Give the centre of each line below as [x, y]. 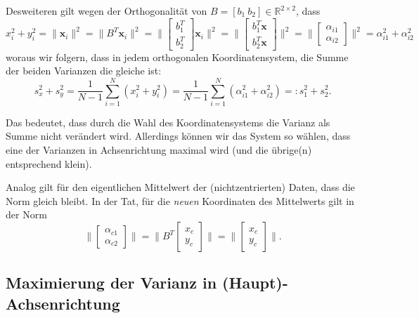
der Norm [26, 214]
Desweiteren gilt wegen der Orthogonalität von [107, 11]
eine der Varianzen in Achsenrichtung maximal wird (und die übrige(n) [159, 150]
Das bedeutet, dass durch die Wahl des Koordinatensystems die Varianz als [168, 122]
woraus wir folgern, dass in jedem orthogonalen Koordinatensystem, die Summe [177, 57]
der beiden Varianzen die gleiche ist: [84, 71]
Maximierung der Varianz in [111, 283]
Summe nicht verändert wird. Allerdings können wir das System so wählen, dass [178, 136]
